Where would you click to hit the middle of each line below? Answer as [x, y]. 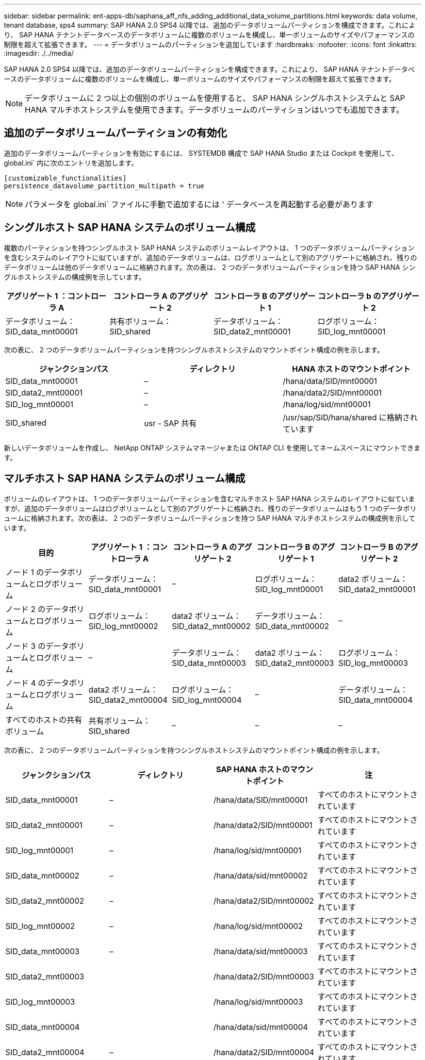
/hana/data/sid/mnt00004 [261, 1027]
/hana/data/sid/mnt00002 [261, 875]
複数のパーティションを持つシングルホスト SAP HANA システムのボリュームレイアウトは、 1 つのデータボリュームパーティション [209, 248]
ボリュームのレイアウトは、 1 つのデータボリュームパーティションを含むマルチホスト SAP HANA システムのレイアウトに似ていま [210, 498]
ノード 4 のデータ [37, 683]
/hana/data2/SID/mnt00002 [264, 901]
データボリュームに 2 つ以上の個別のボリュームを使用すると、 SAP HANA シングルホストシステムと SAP [215, 98]
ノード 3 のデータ [37, 646]
